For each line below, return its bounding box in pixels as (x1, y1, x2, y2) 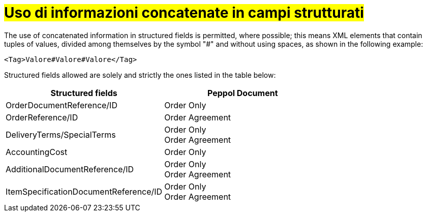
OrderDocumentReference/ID (6, 100, 117, 110)
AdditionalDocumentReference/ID (6, 164, 134, 174)
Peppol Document (207, 87, 278, 98)
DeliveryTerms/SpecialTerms (6, 129, 116, 140)
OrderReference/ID (6, 112, 78, 122)
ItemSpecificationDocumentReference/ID (6, 186, 163, 197)
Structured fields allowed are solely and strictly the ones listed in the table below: (4, 70, 276, 79)
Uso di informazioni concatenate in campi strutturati (4, 4, 364, 21)
